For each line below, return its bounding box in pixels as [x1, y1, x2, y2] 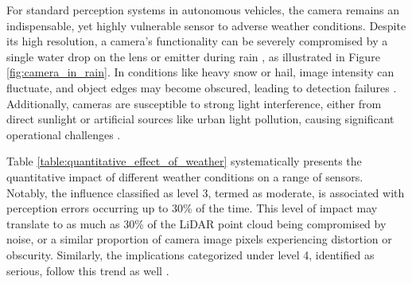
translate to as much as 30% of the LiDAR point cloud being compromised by [6, 215, 387, 231]
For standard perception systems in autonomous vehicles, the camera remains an [6, 2, 400, 18]
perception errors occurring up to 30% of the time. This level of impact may [6, 200, 378, 216]
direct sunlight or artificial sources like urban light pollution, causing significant [6, 111, 395, 127]
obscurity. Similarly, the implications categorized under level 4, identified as [6, 246, 375, 263]
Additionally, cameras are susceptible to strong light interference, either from [6, 95, 382, 111]
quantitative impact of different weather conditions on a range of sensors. [6, 168, 363, 185]
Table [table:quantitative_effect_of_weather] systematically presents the [6, 153, 362, 169]
